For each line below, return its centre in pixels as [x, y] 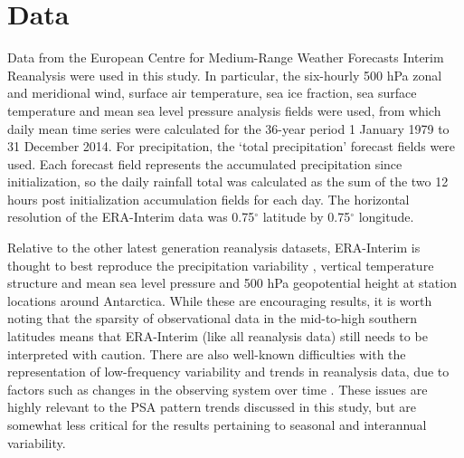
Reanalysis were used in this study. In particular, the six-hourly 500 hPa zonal [225, 75]
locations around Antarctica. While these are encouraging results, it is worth [220, 300]
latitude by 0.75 [307, 217]
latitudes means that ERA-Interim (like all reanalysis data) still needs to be [218, 336]
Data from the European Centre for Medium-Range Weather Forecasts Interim [226, 57]
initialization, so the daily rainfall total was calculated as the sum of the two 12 [228, 181]
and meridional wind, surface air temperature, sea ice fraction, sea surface [212, 93]
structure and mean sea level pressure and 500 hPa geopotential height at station [232, 283]
